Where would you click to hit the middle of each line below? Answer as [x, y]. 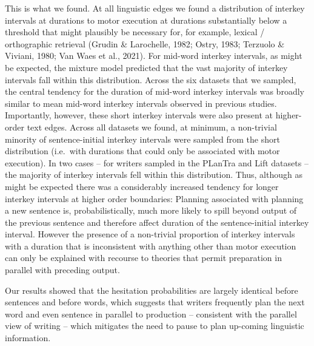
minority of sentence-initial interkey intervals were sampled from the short [142, 139]
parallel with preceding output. [62, 270]
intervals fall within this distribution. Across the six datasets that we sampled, [151, 79]
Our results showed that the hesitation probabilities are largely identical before [152, 290]
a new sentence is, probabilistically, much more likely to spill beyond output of [151, 210]
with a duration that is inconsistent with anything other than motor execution [151, 246]
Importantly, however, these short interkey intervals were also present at [139, 115]
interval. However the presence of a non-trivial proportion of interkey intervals [150, 234]
